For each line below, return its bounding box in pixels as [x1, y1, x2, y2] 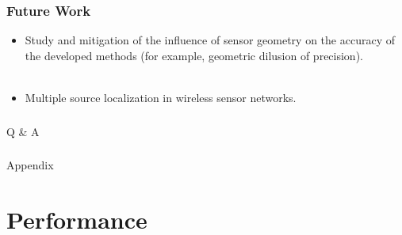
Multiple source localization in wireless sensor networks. [25, 89, 297, 105]
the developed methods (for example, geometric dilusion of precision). [25, 47, 363, 63]
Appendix [6, 157, 54, 173]
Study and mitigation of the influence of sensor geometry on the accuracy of [25, 32, 395, 48]
